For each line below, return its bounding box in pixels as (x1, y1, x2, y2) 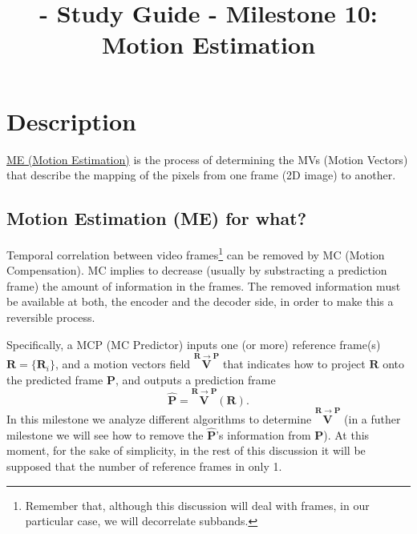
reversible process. (6, 308, 95, 325)
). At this (323, 426, 370, 443)
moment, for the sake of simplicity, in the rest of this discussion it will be (6, 442, 366, 459)
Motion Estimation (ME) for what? (6, 206, 307, 231)
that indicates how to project (222, 355, 366, 372)
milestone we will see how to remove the (6, 426, 204, 443)
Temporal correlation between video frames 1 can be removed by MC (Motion (6, 243, 385, 263)
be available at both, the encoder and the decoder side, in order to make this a (6, 293, 394, 310)
